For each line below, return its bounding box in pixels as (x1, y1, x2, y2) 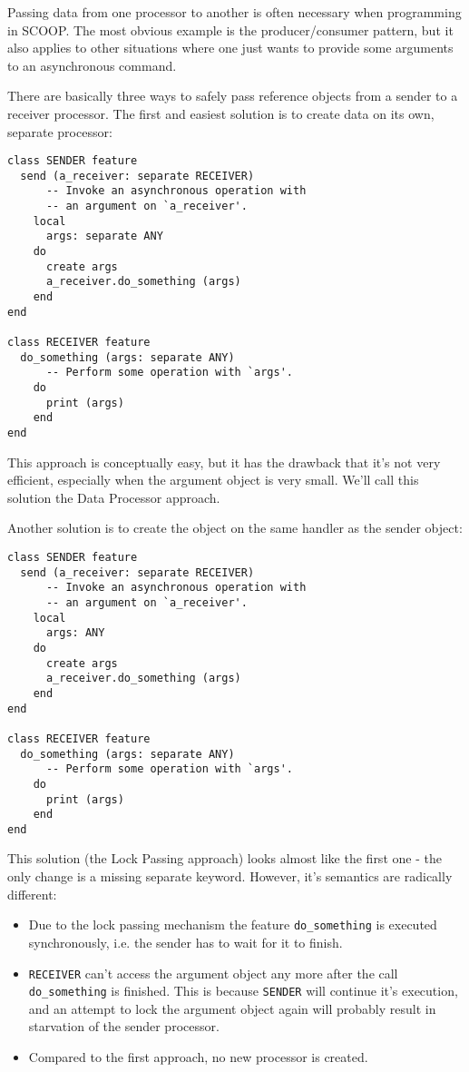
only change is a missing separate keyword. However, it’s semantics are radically (7, 867, 453, 886)
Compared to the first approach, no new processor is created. (28, 1047, 368, 1066)
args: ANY (45, 626, 105, 640)
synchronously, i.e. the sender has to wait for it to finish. (28, 932, 343, 951)
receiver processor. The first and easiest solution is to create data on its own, (7, 103, 435, 123)
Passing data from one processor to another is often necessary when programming (7, 3, 462, 21)
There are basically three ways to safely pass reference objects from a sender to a (7, 86, 458, 105)
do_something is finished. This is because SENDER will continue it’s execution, (28, 981, 458, 1000)
